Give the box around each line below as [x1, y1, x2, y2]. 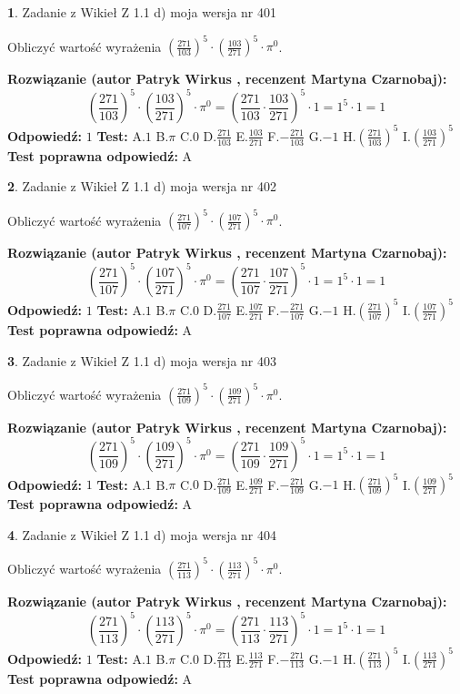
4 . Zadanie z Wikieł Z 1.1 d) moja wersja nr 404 [7, 525, 277, 544]
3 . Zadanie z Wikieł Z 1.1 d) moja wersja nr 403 [7, 351, 277, 370]
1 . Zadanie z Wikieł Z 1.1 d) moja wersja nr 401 [7, 3, 277, 21]
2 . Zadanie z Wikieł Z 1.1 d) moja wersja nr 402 [7, 177, 277, 196]
